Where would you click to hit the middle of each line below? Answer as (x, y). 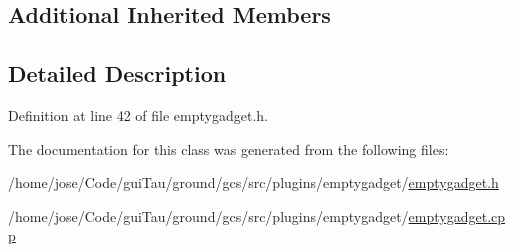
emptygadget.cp (457, 215)
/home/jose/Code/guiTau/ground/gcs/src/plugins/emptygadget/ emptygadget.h (253, 182)
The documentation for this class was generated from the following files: (228, 148)
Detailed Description (117, 73)
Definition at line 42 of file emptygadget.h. (138, 114)
